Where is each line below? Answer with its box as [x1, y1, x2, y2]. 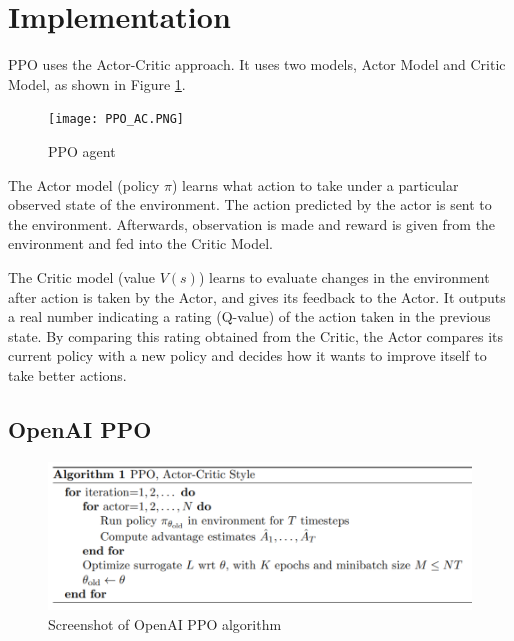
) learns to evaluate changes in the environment [198, 266, 490, 287]
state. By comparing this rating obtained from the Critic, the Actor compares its [8, 325, 503, 346]
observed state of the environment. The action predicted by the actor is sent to [8, 194, 492, 215]
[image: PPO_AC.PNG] [48, 112, 185, 127]
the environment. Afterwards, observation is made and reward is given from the [8, 213, 496, 234]
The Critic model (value [8, 266, 156, 287]
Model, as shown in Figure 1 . [8, 73, 186, 94]
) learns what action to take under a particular [171, 174, 459, 195]
